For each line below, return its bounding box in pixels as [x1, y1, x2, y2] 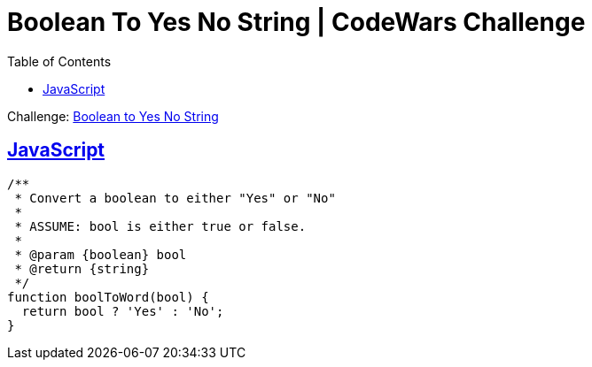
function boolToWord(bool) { [7, 289, 209, 304]
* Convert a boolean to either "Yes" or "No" [14, 190, 336, 205]
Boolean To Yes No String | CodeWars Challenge [7, 7, 586, 37]
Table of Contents [7, 53, 112, 69]
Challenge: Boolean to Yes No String [7, 108, 219, 124]
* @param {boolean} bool [14, 247, 187, 262]
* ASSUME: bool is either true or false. [14, 218, 307, 233]
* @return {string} [14, 261, 150, 276]
